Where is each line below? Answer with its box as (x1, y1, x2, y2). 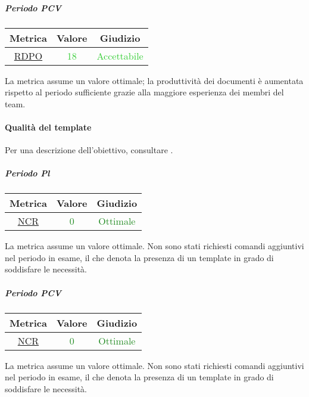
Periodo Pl (5, 167, 50, 179)
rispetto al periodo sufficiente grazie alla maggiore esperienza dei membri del (5, 86, 284, 98)
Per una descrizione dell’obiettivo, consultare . (5, 144, 173, 156)
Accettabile (96, 48, 143, 63)
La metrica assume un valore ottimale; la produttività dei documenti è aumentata (5, 74, 304, 86)
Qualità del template (5, 120, 92, 133)
